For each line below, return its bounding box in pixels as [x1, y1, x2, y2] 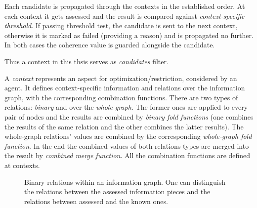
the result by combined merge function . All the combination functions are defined [4, 150, 251, 161]
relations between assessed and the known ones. [24, 196, 168, 206]
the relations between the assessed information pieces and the [24, 186, 211, 197]
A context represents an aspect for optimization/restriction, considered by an [4, 73, 237, 83]
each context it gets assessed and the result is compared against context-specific [4, 10, 245, 21]
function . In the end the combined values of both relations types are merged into [4, 140, 249, 151]
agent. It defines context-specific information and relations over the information [4, 83, 245, 93]
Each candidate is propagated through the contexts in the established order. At [4, 1, 245, 11]
